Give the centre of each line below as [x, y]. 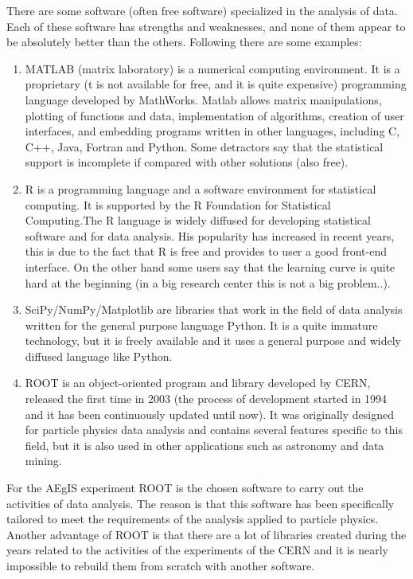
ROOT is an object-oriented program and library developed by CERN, [198, 383]
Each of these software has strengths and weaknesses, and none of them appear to [206, 26]
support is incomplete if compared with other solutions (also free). [187, 162]
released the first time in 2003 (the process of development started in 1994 [206, 399]
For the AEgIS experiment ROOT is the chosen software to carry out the [185, 488]
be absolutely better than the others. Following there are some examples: [184, 42]
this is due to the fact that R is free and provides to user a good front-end [206, 251]
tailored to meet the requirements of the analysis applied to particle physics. [193, 519]
